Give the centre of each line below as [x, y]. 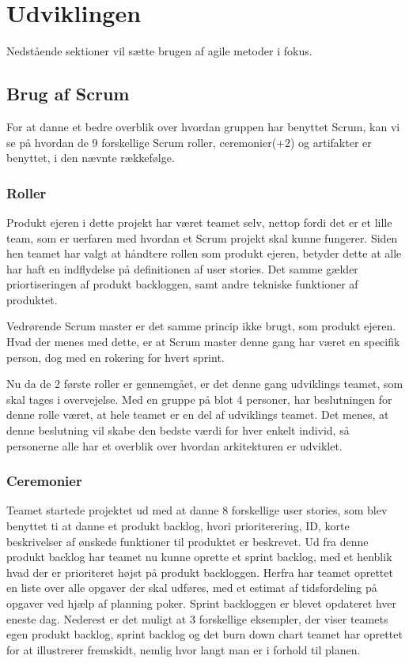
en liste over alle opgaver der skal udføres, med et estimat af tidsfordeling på [192, 588]
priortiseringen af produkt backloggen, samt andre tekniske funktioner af [182, 284]
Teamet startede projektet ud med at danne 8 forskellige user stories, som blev [197, 510]
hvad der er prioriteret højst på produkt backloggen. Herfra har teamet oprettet [200, 572]
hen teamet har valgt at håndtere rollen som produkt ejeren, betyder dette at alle [204, 253]
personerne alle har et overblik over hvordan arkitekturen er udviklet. [174, 445]
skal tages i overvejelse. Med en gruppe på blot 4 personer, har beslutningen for [199, 399]
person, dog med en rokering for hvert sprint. [116, 357]
